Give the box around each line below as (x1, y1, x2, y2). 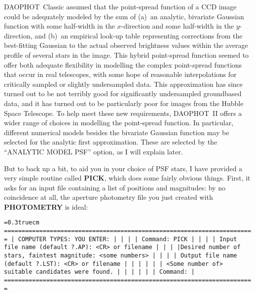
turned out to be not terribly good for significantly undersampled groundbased (4, 88, 242, 99)
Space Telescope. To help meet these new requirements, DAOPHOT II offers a (4, 108, 242, 118)
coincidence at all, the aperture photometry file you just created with (4, 192, 213, 202)
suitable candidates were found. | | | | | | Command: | (4, 268, 195, 276)
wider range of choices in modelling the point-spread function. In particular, (4, 117, 234, 128)
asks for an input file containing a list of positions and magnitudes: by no (4, 182, 225, 192)
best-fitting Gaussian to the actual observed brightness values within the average (4, 40, 248, 50)
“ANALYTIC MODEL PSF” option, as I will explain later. (4, 146, 183, 156)
